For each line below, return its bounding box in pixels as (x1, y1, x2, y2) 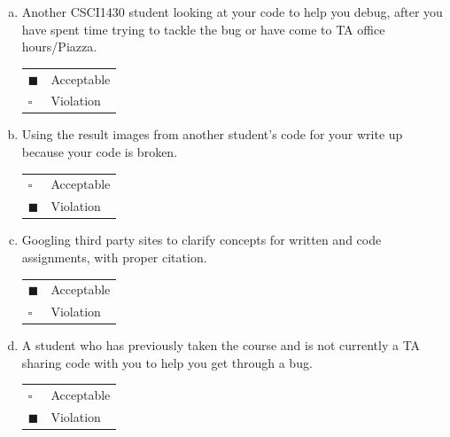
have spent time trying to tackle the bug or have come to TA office (21, 20, 385, 38)
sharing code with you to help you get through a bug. (21, 353, 313, 371)
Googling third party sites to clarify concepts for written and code (21, 230, 382, 249)
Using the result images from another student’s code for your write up (21, 125, 403, 144)
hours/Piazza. (21, 37, 97, 56)
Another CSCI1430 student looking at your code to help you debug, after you (21, 3, 443, 20)
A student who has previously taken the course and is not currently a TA (21, 336, 421, 355)
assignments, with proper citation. (21, 247, 207, 266)
